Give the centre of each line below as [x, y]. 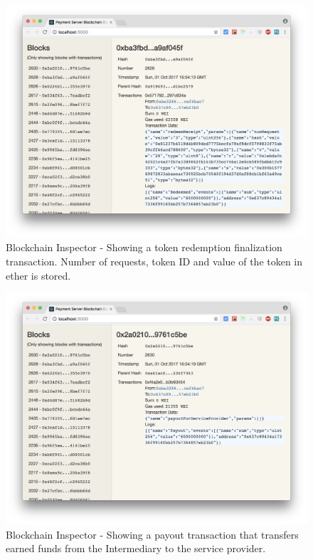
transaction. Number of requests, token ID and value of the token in [154, 261]
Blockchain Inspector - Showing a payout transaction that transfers [152, 534]
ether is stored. [38, 275]
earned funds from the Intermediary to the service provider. [136, 548]
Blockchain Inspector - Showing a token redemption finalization [144, 247]
